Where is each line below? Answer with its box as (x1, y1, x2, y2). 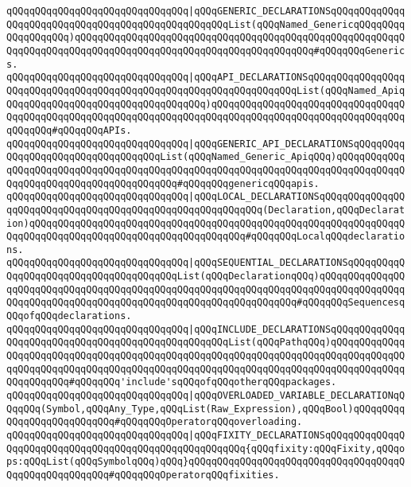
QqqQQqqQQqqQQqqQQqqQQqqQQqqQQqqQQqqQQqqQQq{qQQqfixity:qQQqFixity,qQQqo (6, 442, 405, 454)
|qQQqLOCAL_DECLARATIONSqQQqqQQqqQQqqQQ (188, 191, 405, 203)
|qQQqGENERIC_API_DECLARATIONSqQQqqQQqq (188, 138, 405, 150)
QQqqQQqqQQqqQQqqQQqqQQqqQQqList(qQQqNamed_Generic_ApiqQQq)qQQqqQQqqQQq (6, 151, 405, 163)
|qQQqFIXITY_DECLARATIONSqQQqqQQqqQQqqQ (188, 430, 405, 441)
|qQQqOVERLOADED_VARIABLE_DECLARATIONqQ (188, 390, 405, 402)
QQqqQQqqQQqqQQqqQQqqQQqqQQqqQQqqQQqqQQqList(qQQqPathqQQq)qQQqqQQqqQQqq (6, 337, 405, 349)
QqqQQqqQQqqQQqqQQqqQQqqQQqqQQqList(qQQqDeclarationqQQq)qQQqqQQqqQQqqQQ (6, 271, 405, 282)
